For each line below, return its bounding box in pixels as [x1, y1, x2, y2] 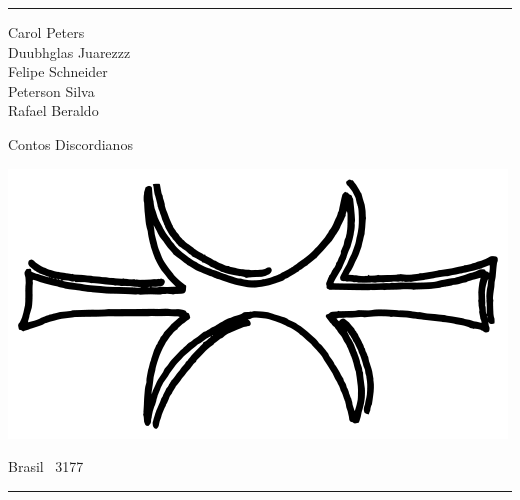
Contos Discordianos [8, 133, 133, 154]
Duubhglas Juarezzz [8, 41, 131, 62]
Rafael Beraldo [8, 100, 99, 121]
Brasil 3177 [8, 456, 84, 477]
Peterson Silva [8, 80, 95, 101]
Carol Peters [8, 22, 85, 42]
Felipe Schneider [8, 61, 108, 82]
